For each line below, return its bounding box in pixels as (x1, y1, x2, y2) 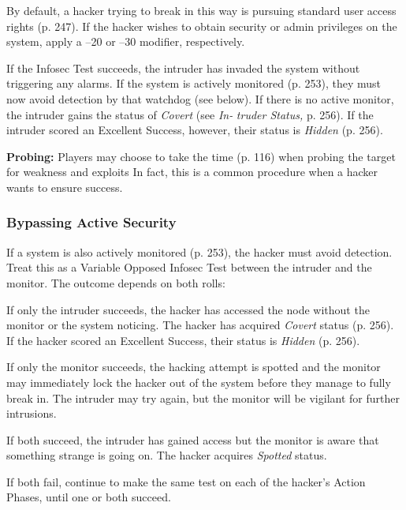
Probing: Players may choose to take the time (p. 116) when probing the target (6, 148, 396, 164)
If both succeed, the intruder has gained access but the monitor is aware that (6, 431, 379, 448)
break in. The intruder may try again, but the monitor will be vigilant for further (6, 389, 400, 406)
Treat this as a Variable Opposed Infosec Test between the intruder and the (6, 259, 372, 276)
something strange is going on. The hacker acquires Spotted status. (6, 447, 327, 463)
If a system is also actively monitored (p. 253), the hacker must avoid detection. (6, 243, 393, 260)
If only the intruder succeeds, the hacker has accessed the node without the (6, 301, 370, 317)
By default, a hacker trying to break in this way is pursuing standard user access (6, 2, 397, 18)
